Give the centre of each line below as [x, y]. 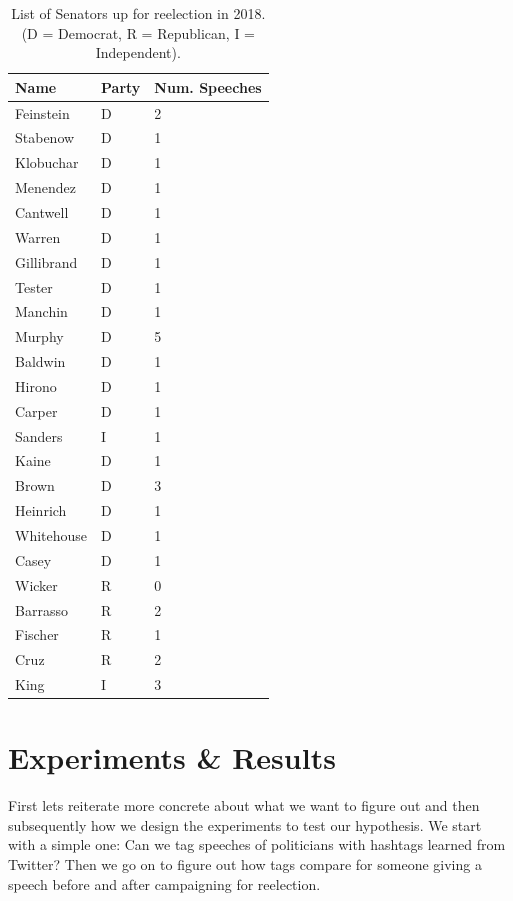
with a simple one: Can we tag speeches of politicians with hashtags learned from [257, 844]
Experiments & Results [172, 757]
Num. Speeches [208, 86]
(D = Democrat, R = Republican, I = [138, 32]
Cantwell [42, 212]
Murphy [39, 336]
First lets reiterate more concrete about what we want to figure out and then [244, 805]
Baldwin [40, 361]
